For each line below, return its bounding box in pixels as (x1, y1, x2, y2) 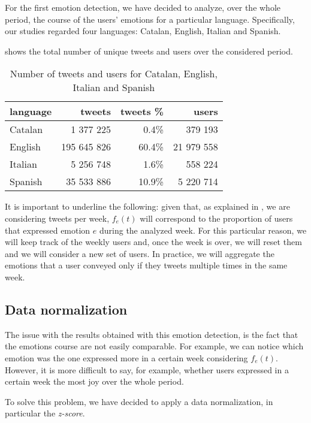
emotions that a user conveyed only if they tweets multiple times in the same (5, 259, 288, 271)
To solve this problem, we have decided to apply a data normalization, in (5, 395, 273, 407)
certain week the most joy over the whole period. (5, 375, 184, 388)
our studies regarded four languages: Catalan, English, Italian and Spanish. (5, 25, 281, 37)
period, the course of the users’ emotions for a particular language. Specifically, (5, 13, 295, 25)
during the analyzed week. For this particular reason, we (99, 223, 307, 236)
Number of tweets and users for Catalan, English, (10, 67, 218, 81)
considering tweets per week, (5, 211, 110, 224)
